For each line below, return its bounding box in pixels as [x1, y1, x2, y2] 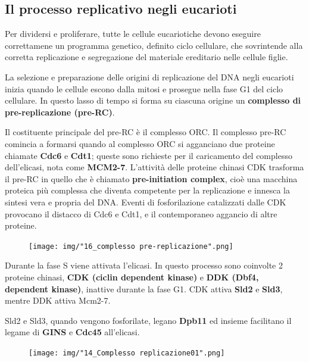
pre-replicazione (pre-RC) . [5, 105, 115, 118]
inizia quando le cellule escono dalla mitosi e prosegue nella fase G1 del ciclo [5, 82, 283, 95]
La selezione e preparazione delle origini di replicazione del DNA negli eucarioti [5, 70, 294, 83]
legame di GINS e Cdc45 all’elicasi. [5, 326, 140, 338]
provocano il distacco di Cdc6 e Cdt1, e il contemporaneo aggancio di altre [5, 207, 277, 220]
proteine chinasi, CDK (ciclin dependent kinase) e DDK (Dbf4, [5, 270, 259, 283]
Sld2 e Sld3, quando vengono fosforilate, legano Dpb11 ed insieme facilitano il [5, 314, 292, 326]
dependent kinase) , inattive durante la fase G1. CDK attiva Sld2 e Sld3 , [5, 282, 283, 295]
